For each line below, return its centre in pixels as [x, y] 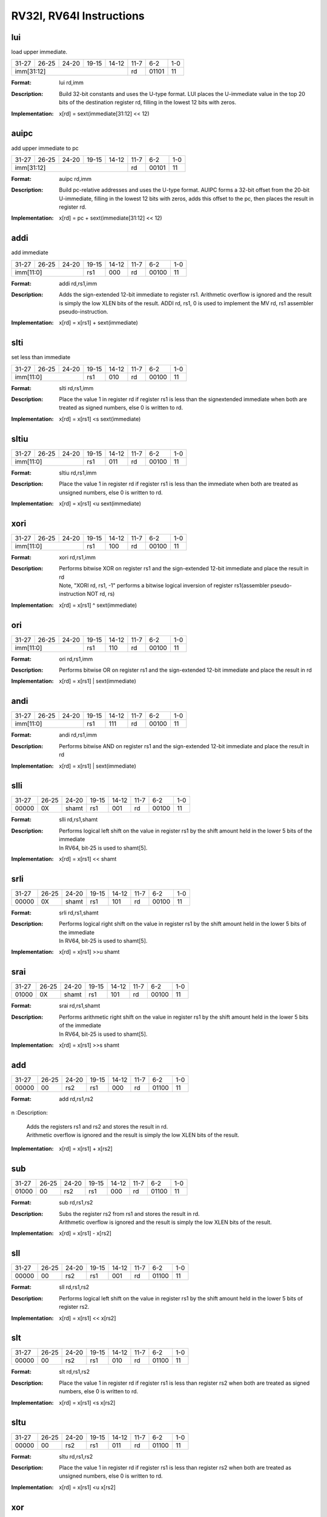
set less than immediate [41, 357]
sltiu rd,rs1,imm [78, 473]
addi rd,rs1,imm [78, 283]
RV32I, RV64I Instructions [78, 16]
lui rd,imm [71, 83]
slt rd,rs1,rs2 [74, 1372]
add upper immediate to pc [45, 148]
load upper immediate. [39, 52]
